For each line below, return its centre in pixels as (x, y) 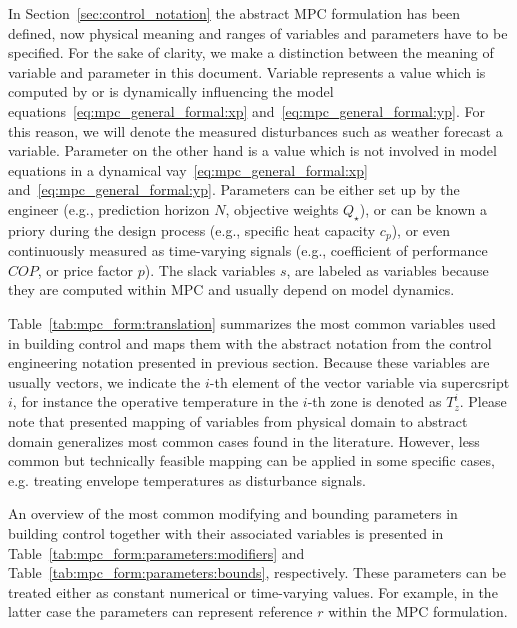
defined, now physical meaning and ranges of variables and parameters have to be (258, 32)
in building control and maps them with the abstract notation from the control (250, 342)
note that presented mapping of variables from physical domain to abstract (238, 420)
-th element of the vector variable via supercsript (359, 381)
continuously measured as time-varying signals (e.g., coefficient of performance (248, 250)
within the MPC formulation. (418, 611)
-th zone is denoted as (374, 401)
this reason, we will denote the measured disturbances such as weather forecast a (255, 130)
